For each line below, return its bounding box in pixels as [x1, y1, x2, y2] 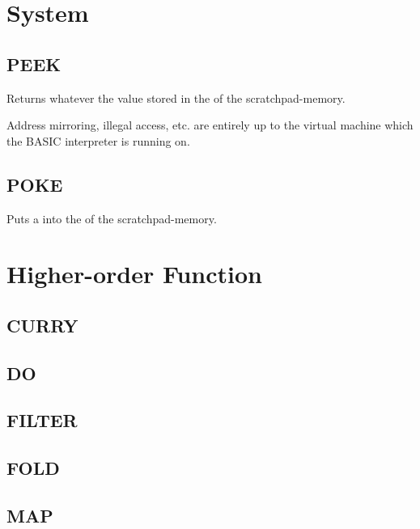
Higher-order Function [6, 257, 263, 290]
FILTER [6, 408, 78, 433]
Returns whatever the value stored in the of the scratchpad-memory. [6, 89, 346, 106]
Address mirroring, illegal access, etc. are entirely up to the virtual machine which [6, 116, 414, 133]
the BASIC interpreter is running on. [6, 132, 190, 149]
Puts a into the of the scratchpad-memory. [6, 209, 217, 226]
